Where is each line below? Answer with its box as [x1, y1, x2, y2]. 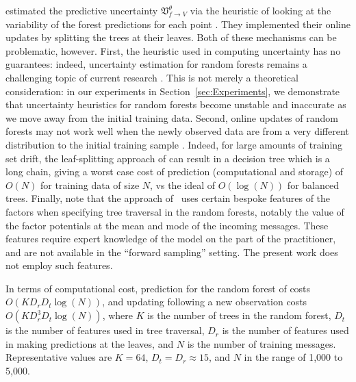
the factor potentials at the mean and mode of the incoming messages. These [5, 218, 329, 232]
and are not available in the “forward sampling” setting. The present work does [5, 244, 338, 259]
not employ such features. [5, 258, 113, 272]
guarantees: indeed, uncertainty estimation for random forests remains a [5, 57, 307, 71]
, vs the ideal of [150, 177, 216, 192]
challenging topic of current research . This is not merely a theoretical [5, 70, 298, 84]
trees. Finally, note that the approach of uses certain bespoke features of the [5, 191, 331, 205]
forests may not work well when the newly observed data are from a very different [5, 124, 349, 138]
